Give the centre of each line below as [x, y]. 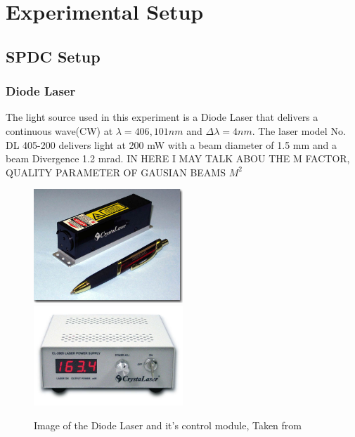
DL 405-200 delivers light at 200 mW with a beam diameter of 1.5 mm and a [172, 144]
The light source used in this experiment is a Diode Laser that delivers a [162, 117]
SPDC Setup [53, 56]
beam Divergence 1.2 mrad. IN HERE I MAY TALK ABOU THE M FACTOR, [178, 158]
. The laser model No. [299, 130]
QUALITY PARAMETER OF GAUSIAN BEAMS [116, 172]
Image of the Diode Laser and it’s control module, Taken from [168, 425]
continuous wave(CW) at [59, 130]
